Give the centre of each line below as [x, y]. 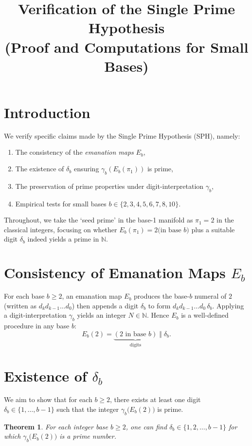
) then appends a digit [105, 305]
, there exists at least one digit [155, 399]
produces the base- [162, 296]
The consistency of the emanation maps [74, 152]
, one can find [146, 426]
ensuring [86, 169]
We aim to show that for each [48, 399]
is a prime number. [88, 436]
